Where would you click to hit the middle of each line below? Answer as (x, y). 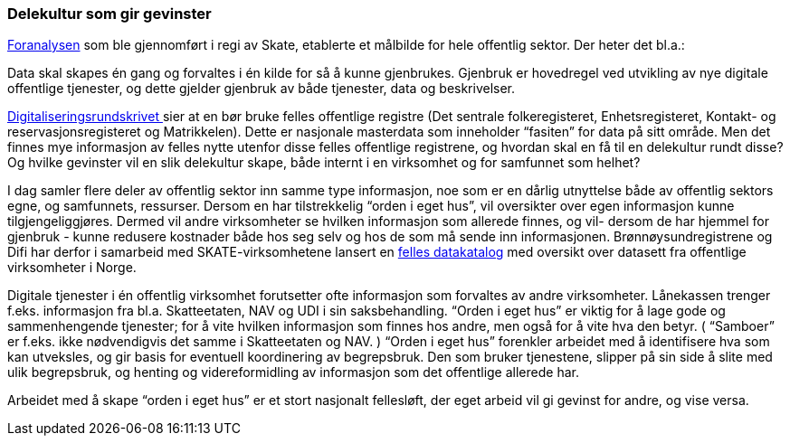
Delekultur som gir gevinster (109, 14)
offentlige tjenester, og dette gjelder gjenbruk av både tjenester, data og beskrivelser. (262, 89)
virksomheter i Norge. (72, 268)
